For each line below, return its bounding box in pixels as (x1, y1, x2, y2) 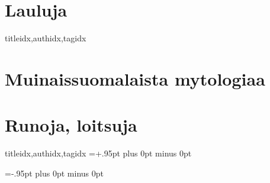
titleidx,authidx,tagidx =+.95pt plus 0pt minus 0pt (5, 147, 192, 159)
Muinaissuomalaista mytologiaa (5, 66, 265, 90)
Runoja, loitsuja (5, 113, 137, 137)
